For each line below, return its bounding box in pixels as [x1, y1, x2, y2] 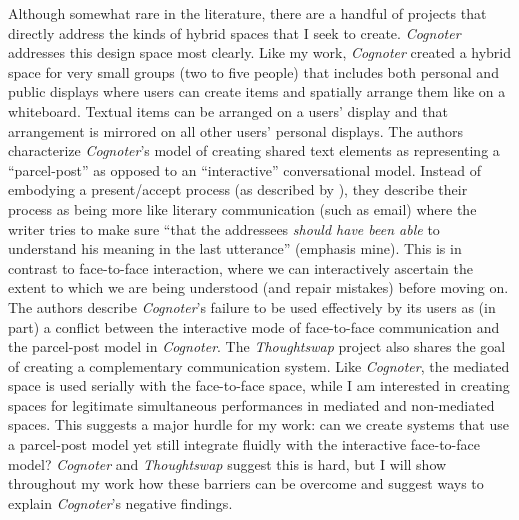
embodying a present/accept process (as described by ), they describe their [8, 179, 468, 200]
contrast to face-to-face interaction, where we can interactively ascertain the [8, 257, 474, 278]
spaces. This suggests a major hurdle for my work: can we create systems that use [8, 414, 509, 435]
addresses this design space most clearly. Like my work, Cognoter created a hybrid [8, 42, 512, 63]
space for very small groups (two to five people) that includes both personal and [8, 61, 499, 82]
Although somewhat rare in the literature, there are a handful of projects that [8, 3, 487, 23]
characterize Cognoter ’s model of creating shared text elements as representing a [8, 140, 500, 161]
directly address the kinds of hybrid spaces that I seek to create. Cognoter [8, 22, 461, 43]
